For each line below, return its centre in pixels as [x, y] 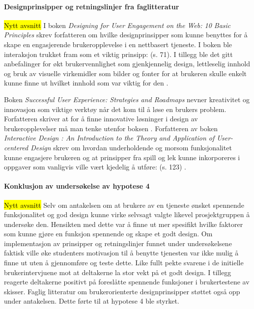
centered [16, 147]
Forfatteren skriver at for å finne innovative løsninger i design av [101, 119]
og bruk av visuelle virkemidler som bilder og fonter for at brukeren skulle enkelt [126, 73]
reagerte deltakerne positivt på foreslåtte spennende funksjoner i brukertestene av [127, 282]
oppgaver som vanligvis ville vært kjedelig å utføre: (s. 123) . [95, 167]
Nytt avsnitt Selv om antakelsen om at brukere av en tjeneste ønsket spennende [124, 205]
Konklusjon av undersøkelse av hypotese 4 [77, 186]
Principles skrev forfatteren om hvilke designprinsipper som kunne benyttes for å [126, 35]
